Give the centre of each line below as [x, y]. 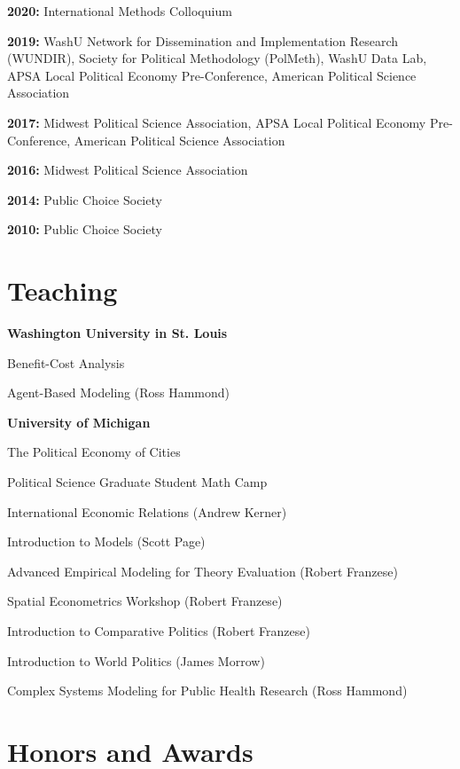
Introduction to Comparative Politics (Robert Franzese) [159, 631]
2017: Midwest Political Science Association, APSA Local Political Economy [217, 122]
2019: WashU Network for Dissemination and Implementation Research [203, 40]
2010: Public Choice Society [85, 229]
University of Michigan [79, 422]
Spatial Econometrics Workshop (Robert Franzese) [145, 601]
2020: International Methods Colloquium [120, 11]
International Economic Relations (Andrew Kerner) [147, 511]
